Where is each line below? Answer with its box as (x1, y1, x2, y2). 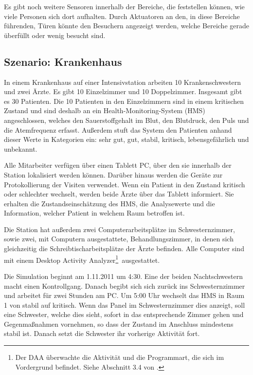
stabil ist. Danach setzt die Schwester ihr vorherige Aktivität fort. (4, 328, 200, 338)
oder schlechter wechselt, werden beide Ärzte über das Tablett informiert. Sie (4, 189, 234, 199)
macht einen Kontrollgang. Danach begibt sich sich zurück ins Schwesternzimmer (4, 280, 245, 291)
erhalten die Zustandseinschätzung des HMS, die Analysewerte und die (4, 198, 215, 208)
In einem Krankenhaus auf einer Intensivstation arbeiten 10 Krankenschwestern (4, 77, 241, 87)
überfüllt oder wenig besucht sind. (4, 30, 106, 40)
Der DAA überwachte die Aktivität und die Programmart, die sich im (15, 352, 224, 362)
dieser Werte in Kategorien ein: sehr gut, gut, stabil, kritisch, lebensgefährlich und (4, 134, 249, 144)
